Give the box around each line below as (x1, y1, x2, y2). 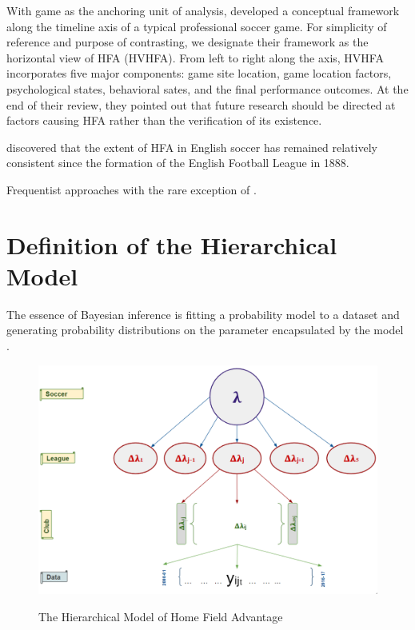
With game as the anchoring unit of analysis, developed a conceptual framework (6, 2, 400, 18)
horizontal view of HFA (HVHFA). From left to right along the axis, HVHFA (6, 49, 384, 66)
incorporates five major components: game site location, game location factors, (6, 65, 392, 82)
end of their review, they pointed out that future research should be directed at (6, 96, 396, 113)
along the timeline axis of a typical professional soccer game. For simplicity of (6, 18, 387, 34)
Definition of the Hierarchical (6, 228, 337, 261)
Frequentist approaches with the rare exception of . (6, 181, 257, 197)
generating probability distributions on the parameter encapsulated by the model (6, 321, 404, 338)
